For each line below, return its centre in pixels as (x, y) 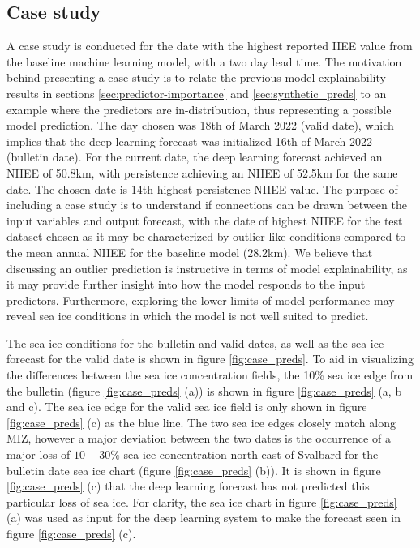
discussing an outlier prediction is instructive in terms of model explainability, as (207, 268)
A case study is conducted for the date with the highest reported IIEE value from (210, 46)
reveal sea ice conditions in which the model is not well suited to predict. (188, 316)
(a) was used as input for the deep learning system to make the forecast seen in (204, 518)
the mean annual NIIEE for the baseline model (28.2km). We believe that (190, 252)
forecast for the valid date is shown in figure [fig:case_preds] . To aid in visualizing (210, 359)
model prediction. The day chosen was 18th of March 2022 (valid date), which (200, 125)
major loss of (39, 454)
